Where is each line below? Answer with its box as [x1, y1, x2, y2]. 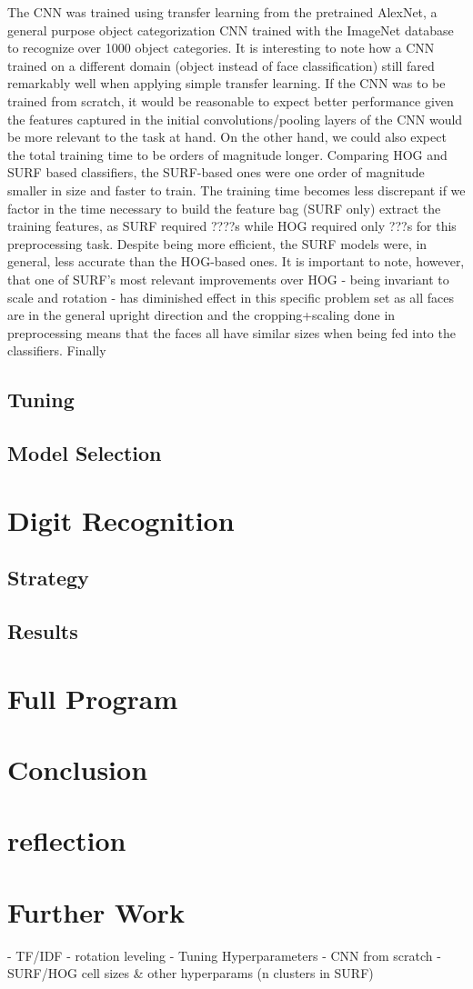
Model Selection [7, 439, 162, 467]
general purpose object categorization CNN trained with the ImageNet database [7, 20, 454, 39]
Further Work [7, 893, 185, 930]
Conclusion [7, 750, 148, 787]
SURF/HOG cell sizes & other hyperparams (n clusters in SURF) [7, 964, 374, 983]
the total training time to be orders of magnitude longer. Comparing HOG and [7, 145, 448, 164]
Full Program [7, 679, 178, 716]
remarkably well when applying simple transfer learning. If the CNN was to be [7, 74, 446, 93]
